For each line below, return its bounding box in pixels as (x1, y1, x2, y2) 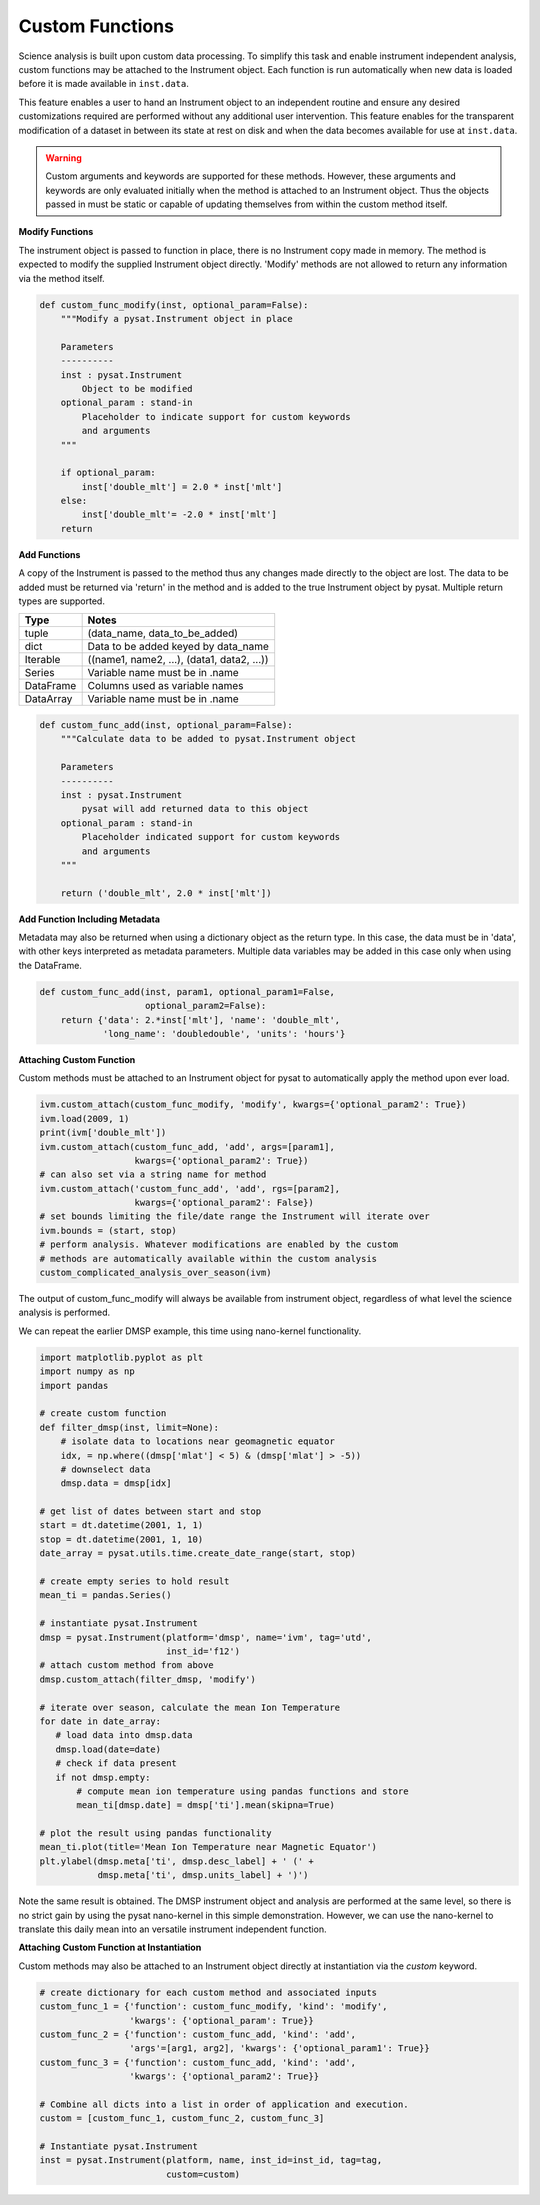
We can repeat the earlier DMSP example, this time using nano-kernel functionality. (18, 1325, 362, 1337)
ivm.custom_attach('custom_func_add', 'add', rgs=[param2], (39, 1183, 341, 1194)
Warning (45, 151, 82, 164)
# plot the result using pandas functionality (39, 1828, 272, 1839)
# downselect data (60, 1463, 151, 1475)
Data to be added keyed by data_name (87, 640, 270, 654)
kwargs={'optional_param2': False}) (134, 1197, 314, 1209)
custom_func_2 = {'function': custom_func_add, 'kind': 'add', (39, 2028, 357, 2040)
